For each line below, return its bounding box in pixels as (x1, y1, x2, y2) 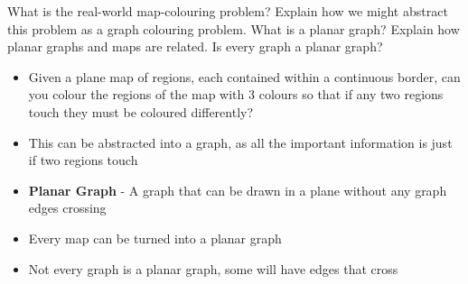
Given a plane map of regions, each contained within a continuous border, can (28, 67, 461, 86)
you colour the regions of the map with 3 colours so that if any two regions (28, 85, 444, 104)
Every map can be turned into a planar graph (28, 228, 282, 247)
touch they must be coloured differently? (28, 102, 254, 121)
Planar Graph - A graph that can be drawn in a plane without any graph (28, 180, 447, 199)
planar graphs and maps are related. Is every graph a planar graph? (7, 37, 383, 56)
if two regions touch (28, 151, 138, 169)
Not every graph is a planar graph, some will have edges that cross (28, 259, 398, 278)
